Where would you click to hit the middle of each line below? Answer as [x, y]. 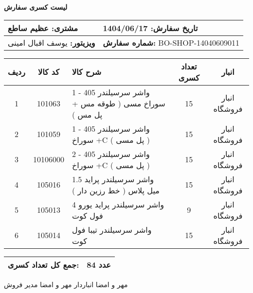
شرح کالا [87, 72]
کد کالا [49, 72]
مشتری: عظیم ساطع [43, 28]
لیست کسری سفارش [36, 7]
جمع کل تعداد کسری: [44, 264]
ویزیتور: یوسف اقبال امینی [52, 42]
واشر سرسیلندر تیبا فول [112, 229]
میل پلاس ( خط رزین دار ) [116, 190]
